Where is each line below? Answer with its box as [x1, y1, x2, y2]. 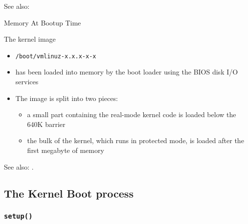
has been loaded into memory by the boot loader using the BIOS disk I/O [15, 67, 238, 77]
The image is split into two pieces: [15, 93, 118, 103]
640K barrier [27, 119, 66, 129]
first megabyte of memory [27, 145, 104, 155]
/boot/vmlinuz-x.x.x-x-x [15, 52, 96, 60]
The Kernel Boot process [4, 185, 134, 200]
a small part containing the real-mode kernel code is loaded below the [27, 109, 236, 120]
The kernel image [4, 34, 56, 44]
